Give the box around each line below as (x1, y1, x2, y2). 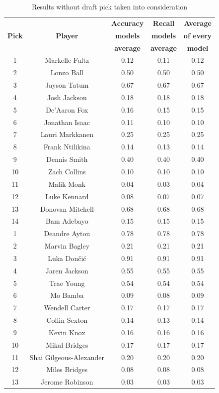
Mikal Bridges (46, 339, 88, 350)
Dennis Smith (46, 154, 88, 164)
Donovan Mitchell (40, 203, 94, 214)
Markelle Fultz (45, 55, 89, 65)
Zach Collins (48, 166, 86, 176)
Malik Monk (48, 178, 86, 189)
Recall (152, 17, 175, 28)
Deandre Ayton (44, 228, 90, 239)
